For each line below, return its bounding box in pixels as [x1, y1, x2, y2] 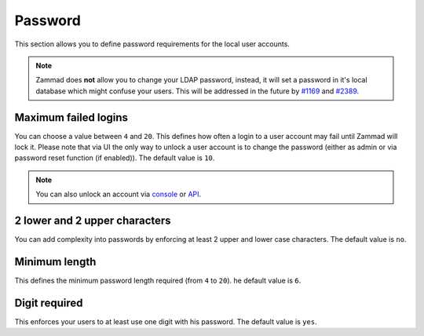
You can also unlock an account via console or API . [35, 189, 202, 199]
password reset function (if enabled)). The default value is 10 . [14, 153, 215, 163]
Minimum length [14, 255, 97, 268]
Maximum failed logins [14, 111, 129, 124]
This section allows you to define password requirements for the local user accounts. [14, 39, 291, 49]
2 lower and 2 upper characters [14, 214, 172, 227]
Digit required [14, 296, 83, 309]
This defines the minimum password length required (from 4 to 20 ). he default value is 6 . [14, 276, 302, 285]
